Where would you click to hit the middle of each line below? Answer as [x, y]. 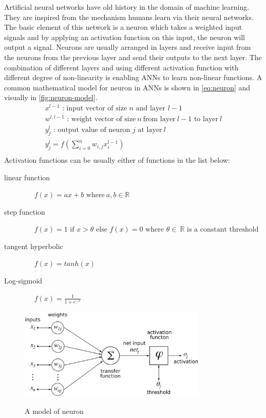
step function [25, 211]
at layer [150, 130]
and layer [151, 109]
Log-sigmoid [23, 281]
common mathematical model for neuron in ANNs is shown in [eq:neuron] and [127, 87]
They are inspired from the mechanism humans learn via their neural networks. [129, 17]
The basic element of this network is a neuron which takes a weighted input [123, 27]
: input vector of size [95, 109]
